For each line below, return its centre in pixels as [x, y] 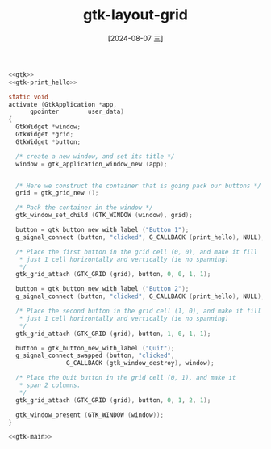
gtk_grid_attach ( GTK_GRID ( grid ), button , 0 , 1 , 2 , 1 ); [113, 400]
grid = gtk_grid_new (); [57, 193]
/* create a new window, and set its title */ [95, 156]
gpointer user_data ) [77, 112]
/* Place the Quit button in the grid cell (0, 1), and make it [126, 378]
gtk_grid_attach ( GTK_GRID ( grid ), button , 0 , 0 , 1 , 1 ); [113, 275]
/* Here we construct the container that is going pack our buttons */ [139, 186]
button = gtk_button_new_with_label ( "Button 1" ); [102, 230]
